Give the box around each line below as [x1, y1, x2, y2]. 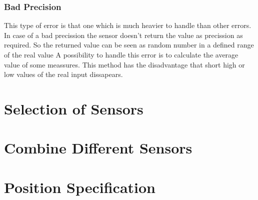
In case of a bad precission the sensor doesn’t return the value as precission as [4, 29, 243, 40]
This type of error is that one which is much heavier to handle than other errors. [4, 20, 251, 30]
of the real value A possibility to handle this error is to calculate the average [4, 49, 238, 59]
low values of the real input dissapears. [4, 69, 123, 79]
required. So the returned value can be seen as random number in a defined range [4, 39, 254, 50]
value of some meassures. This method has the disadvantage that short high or [4, 59, 245, 69]
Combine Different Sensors [4, 137, 192, 158]
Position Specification [4, 176, 155, 197]
